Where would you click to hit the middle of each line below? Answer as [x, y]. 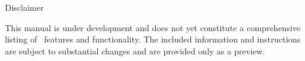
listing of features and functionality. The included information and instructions [153, 39]
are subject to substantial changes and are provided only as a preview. [135, 51]
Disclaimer [24, 7]
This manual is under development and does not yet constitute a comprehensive [153, 27]
